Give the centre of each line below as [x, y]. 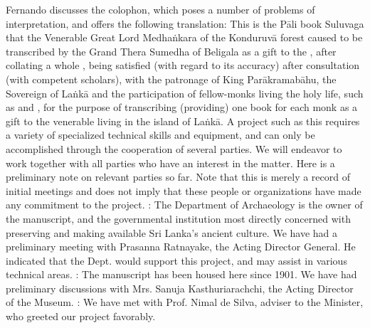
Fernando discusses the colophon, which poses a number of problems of [160, 9]
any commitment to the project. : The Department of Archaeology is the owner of [184, 205]
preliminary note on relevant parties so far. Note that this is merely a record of [178, 177]
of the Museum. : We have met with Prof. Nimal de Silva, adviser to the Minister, [185, 302]
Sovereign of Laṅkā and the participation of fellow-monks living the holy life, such [185, 93]
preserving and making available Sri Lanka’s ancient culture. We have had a [172, 232]
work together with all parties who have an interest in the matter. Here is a [170, 163]
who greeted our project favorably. [81, 316]
